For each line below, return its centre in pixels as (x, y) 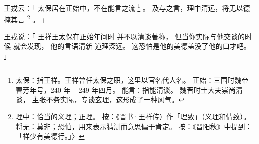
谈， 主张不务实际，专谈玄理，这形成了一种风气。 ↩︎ (100, 99)
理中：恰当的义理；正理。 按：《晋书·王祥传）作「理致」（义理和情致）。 (133, 116)
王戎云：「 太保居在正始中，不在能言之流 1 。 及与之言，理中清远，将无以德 (127, 7)
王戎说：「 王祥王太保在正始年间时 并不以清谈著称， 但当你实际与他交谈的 (124, 36)
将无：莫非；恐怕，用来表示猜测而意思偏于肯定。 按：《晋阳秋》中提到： (134, 126)
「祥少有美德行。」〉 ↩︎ (50, 136)
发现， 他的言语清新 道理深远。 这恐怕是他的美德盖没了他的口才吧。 (139, 46)
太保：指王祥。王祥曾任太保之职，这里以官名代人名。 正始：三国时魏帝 (132, 80)
